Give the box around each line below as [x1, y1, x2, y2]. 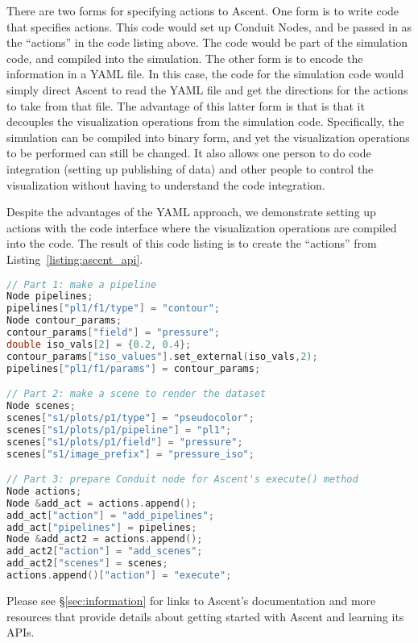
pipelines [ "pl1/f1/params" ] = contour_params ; [6, 362, 261, 374]
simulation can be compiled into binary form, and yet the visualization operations [6, 128, 410, 145]
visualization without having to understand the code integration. [6, 176, 325, 193]
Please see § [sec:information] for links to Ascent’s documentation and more [6, 591, 376, 608]
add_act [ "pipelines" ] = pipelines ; [6, 521, 197, 533]
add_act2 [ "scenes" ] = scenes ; [6, 557, 168, 570]
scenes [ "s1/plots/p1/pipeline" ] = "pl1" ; [6, 424, 232, 436]
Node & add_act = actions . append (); [6, 497, 197, 509]
